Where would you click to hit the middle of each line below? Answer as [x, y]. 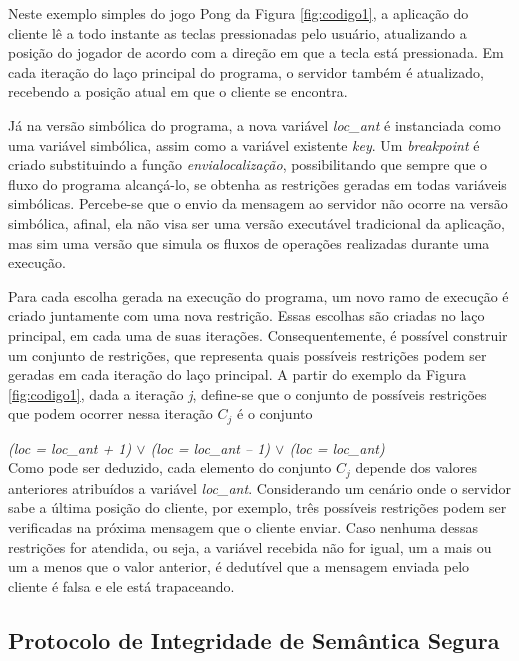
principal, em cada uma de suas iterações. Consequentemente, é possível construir [258, 334]
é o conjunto [275, 413]
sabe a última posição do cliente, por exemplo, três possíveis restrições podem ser [257, 507]
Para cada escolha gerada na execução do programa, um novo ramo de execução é [258, 295]
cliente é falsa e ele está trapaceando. [121, 585]
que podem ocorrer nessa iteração [110, 413]
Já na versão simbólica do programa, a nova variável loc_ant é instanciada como [254, 124]
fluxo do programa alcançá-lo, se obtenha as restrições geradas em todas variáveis [257, 183]
